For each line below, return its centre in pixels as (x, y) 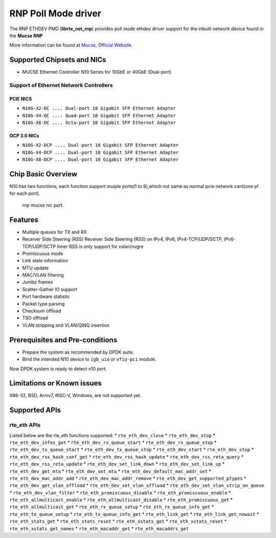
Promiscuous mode (43, 253)
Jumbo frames (38, 282)
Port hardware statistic (46, 297)
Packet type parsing (43, 304)
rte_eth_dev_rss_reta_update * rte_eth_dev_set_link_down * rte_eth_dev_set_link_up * (117, 464)
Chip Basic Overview (43, 174)
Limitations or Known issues (56, 384)
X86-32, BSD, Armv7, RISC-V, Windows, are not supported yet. (75, 396)
